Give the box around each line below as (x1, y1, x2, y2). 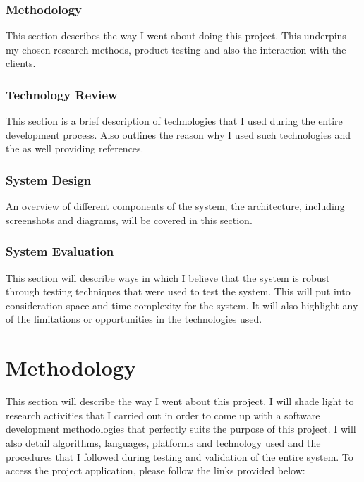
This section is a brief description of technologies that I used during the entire (6, 113, 343, 128)
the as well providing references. (6, 141, 144, 156)
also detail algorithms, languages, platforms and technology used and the (6, 435, 321, 450)
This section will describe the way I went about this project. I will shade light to (6, 394, 354, 409)
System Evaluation (6, 242, 114, 260)
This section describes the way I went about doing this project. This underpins (6, 28, 346, 43)
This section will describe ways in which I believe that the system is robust (6, 270, 330, 285)
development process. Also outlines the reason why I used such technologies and (6, 127, 351, 142)
